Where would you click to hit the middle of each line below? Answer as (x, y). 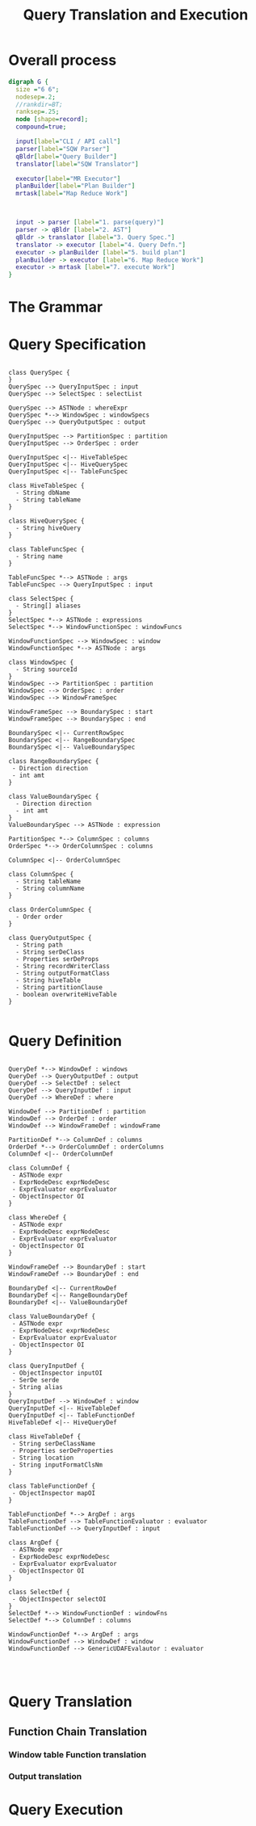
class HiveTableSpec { (46, 486)
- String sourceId (47, 670)
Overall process (63, 60)
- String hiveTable (48, 980)
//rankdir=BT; (39, 104)
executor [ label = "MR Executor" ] (68, 178)
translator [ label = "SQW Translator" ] (77, 164)
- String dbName (43, 493)
